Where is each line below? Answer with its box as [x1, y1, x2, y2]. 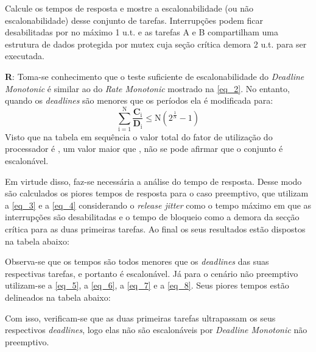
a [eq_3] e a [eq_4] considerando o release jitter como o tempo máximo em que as [5, 198, 312, 211]
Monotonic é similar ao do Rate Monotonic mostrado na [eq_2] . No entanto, [5, 82, 290, 95]
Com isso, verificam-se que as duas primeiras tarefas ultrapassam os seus [5, 311, 276, 324]
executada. [5, 49, 44, 62]
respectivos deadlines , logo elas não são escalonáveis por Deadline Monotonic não [5, 323, 307, 336]
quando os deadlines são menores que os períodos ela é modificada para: [5, 94, 273, 107]
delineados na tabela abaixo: [5, 291, 111, 303]
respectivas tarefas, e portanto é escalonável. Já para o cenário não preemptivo [5, 267, 298, 279]
